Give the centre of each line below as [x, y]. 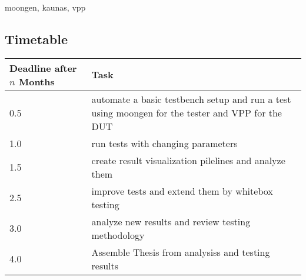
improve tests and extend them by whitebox [182, 191]
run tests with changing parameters [164, 143]
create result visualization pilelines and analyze [188, 160]
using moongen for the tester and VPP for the [187, 112]
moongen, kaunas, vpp [45, 7]
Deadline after [43, 68]
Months [36, 81]
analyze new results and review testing [171, 221]
